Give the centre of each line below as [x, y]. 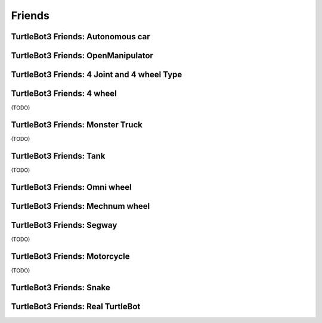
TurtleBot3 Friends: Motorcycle [70, 256]
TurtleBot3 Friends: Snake [61, 288]
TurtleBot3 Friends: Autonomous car [80, 37]
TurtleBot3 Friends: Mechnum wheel [80, 206]
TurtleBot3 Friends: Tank [58, 156]
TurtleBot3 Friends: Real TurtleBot [76, 306]
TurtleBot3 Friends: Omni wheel [71, 187]
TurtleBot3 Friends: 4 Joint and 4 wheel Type [97, 75]
